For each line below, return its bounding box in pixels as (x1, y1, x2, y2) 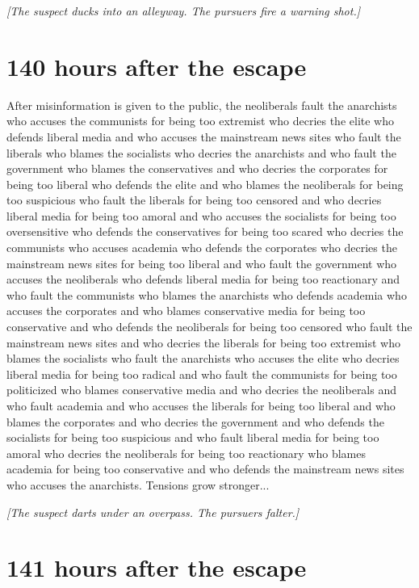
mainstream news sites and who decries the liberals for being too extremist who (6, 334, 400, 351)
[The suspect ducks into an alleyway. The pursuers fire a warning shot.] (6, 2, 361, 19)
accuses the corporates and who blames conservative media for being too (6, 302, 366, 319)
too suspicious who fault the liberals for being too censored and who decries (6, 191, 382, 208)
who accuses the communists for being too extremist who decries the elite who (6, 112, 395, 129)
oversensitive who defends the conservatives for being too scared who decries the (6, 223, 404, 240)
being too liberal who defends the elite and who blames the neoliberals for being (6, 175, 404, 192)
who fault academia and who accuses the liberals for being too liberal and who (6, 397, 396, 414)
